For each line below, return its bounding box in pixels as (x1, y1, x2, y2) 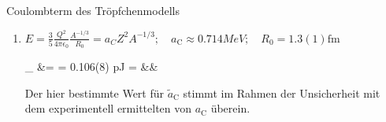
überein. (210, 100, 251, 116)
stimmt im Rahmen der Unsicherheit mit (183, 84, 380, 101)
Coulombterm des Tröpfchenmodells (6, 2, 180, 18)
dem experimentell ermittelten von (24, 100, 192, 116)
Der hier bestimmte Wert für (24, 84, 165, 101)
